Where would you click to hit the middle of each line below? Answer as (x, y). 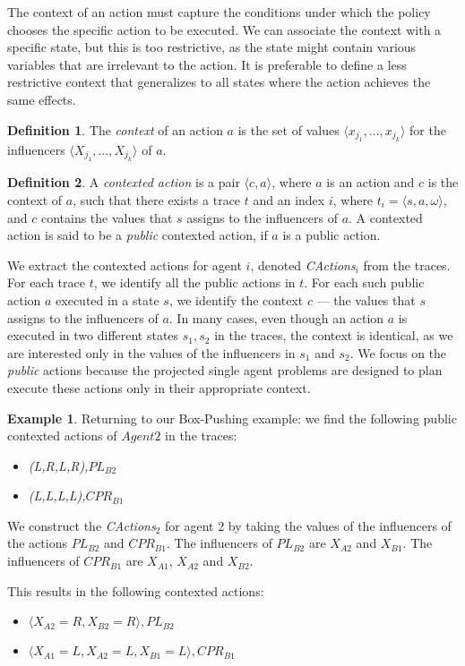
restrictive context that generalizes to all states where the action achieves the (219, 82)
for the (428, 129)
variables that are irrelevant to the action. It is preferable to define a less (207, 64)
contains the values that (107, 217)
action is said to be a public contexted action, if (138, 235)
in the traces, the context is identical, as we (334, 335)
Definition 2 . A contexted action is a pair (124, 182)
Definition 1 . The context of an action (115, 129)
